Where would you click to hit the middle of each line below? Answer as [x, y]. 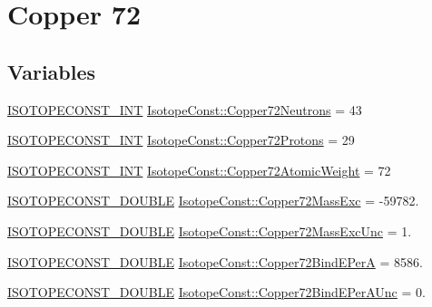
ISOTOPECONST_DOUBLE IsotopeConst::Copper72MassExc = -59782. [213, 201]
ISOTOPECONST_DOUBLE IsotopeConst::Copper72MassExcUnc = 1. [210, 230]
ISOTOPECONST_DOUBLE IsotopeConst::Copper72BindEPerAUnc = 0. [216, 292]
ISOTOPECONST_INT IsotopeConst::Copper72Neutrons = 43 [185, 109]
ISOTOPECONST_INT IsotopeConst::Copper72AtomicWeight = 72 [199, 170]
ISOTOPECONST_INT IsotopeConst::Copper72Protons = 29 [181, 140]
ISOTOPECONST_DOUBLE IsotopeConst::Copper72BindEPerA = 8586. [215, 261]
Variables [52, 71]
